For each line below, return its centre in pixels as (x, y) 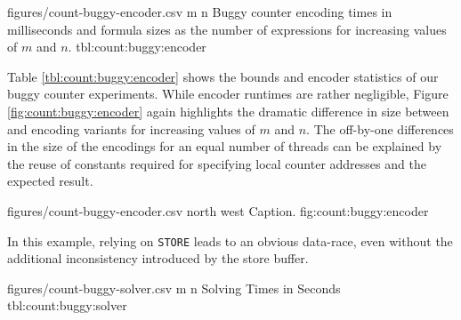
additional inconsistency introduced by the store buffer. (158, 258)
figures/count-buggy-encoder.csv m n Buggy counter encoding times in (200, 12)
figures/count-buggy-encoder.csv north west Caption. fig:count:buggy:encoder (218, 210)
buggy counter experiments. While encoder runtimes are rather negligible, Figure (228, 94)
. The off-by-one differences (380, 128)
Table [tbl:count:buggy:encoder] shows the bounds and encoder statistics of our (223, 76)
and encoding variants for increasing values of (131, 128)
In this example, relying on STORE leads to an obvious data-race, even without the (230, 240)
